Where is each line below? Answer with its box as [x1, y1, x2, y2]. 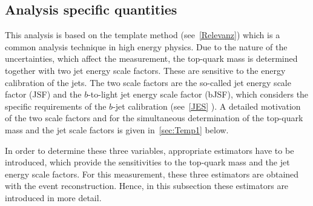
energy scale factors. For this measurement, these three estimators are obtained [5, 167, 299, 180]
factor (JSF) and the [5, 88, 82, 101]
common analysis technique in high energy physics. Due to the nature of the [5, 40, 288, 53]
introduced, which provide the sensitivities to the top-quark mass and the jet [5, 156, 290, 168]
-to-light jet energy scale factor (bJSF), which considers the [88, 88, 309, 101]
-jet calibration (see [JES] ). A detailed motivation [113, 99, 301, 112]
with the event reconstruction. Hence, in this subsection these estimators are [5, 179, 289, 192]
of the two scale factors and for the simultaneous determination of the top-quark [5, 111, 303, 124]
